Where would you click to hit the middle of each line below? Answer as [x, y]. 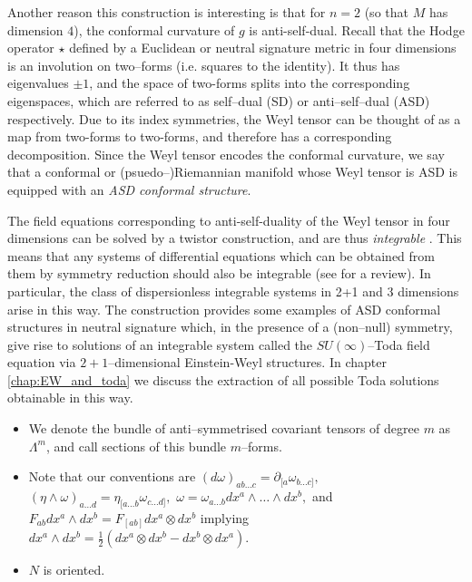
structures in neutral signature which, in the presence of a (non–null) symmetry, [230, 327]
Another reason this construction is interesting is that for [167, 12]
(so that [386, 12]
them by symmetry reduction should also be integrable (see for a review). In [219, 273]
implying [225, 517]
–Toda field [399, 344]
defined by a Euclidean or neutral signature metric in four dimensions [263, 48]
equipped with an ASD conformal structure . [129, 189]
